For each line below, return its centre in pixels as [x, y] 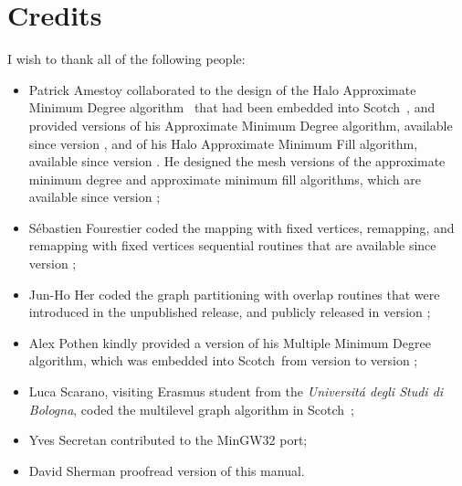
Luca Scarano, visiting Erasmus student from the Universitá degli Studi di [236, 391]
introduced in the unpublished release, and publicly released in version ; [230, 312]
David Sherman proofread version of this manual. [167, 470]
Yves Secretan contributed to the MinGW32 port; [168, 440]
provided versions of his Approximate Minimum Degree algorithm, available [241, 125]
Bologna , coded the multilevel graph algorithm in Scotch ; [192, 409]
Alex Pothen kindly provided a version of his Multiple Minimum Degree [230, 342]
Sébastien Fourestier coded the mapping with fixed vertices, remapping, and [241, 227]
